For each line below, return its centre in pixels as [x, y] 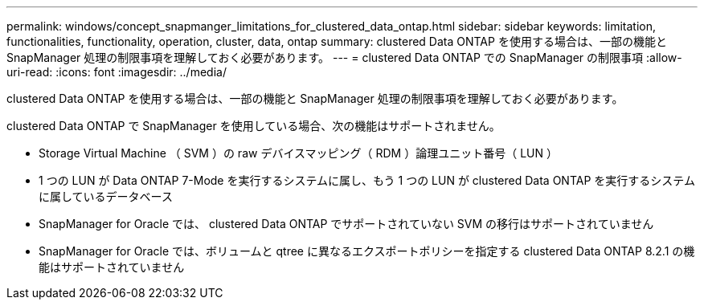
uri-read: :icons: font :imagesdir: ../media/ [117, 72]
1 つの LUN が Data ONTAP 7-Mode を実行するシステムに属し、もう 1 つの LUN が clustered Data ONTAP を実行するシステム [367, 180]
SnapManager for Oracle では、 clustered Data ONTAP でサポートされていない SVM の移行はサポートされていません [346, 224]
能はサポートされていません [112, 267]
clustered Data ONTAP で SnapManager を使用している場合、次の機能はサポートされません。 [254, 126]
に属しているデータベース [106, 196]
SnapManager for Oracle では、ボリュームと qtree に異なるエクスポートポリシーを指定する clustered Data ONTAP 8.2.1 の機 [367, 251]
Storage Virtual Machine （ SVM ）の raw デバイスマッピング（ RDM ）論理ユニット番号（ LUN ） [298, 153]
